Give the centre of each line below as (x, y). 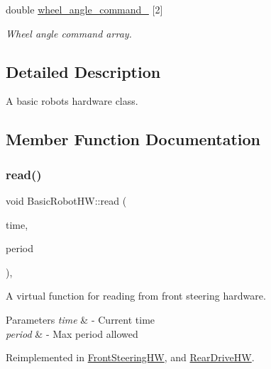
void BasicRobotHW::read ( (66, 200)
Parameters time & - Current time (81, 319)
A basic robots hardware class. (72, 101)
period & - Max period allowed (72, 333)
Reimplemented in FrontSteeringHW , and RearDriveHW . (130, 357)
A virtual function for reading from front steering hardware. (136, 296)
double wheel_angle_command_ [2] (84, 9)
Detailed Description (83, 71)
